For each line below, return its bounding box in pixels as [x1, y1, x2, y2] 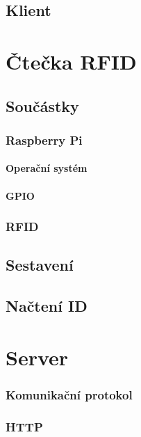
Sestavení [6, 254, 74, 276]
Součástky [6, 95, 79, 116]
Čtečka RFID [6, 47, 137, 75]
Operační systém [6, 161, 88, 175]
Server [6, 342, 69, 371]
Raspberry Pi [6, 131, 83, 148]
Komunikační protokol [6, 386, 133, 403]
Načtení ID [6, 295, 88, 317]
